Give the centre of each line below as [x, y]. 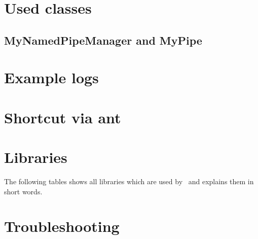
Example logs [51, 77]
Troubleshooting [62, 226]
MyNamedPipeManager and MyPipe [103, 40]
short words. [23, 191]
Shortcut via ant [63, 117]
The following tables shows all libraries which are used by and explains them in [129, 181]
